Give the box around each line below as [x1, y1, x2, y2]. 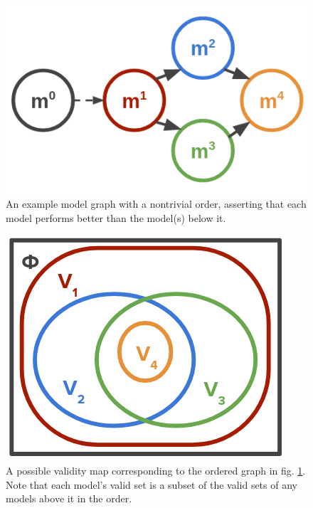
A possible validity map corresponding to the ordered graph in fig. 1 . [6, 463, 306, 478]
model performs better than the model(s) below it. [6, 211, 226, 226]
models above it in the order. [6, 491, 132, 506]
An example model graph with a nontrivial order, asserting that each [6, 196, 307, 211]
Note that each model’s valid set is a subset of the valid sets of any [6, 477, 297, 492]
